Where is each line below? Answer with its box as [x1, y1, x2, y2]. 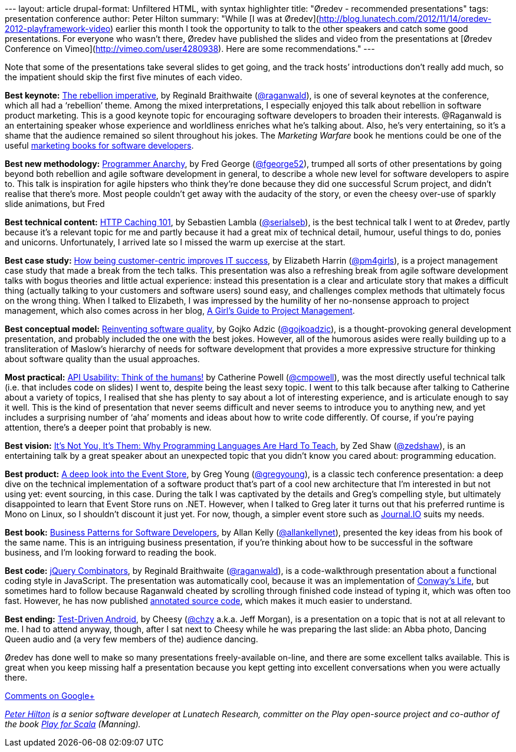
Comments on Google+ [5, 691, 95, 701]
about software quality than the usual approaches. [5, 354, 200, 364]
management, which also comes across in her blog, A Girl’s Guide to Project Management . [5, 306, 355, 316]
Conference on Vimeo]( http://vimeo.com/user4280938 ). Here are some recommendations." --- [5, 44, 375, 54]
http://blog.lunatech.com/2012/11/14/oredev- [318, 14, 492, 24]
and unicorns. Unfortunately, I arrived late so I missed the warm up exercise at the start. [5, 237, 346, 247]
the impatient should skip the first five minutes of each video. [5, 72, 242, 82]
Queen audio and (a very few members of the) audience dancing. [5, 634, 258, 644]
